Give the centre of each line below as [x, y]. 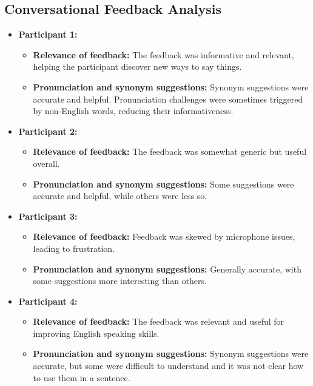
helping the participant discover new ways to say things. [137, 66]
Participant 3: [48, 216]
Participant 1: [48, 34]
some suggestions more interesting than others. [120, 281]
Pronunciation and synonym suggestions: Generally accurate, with [167, 269]
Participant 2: [48, 131]
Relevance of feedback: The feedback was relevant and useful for [159, 321]
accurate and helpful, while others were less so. [120, 196]
